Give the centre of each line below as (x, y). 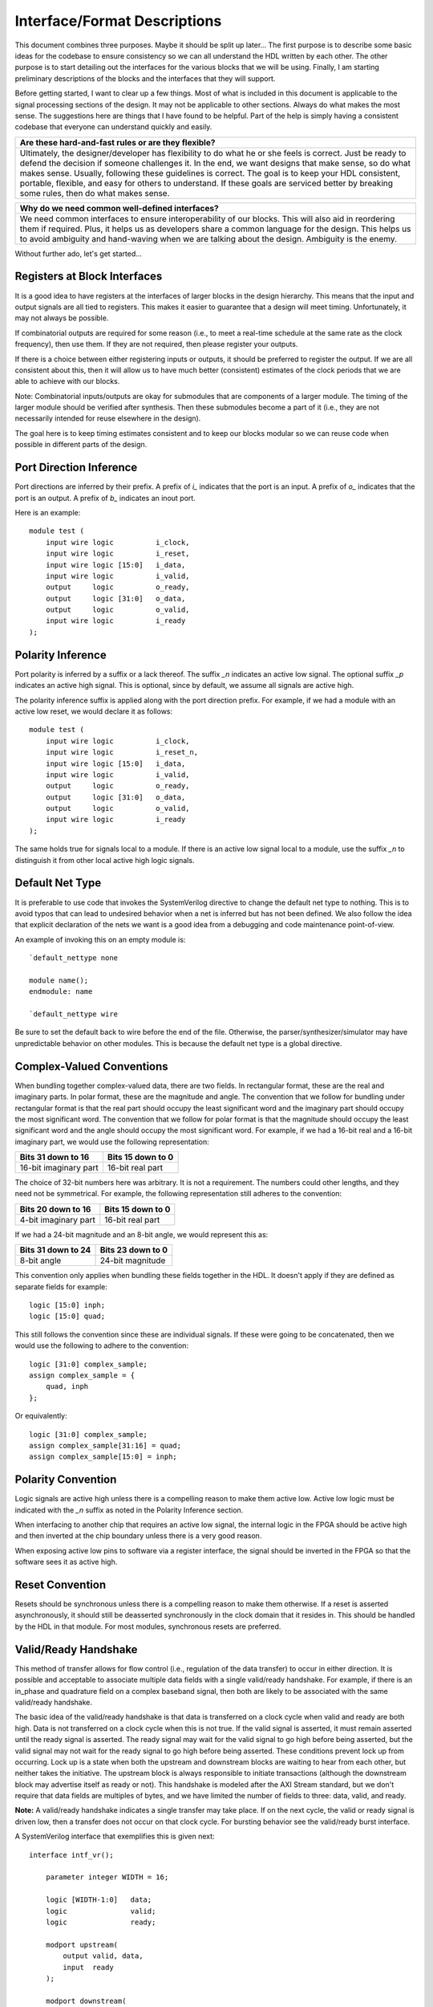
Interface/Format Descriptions (118, 21)
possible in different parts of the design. (81, 445)
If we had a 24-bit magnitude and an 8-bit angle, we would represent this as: (142, 1234)
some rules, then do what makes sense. (95, 193)
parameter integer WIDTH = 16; (107, 1877)
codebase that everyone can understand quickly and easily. (113, 127)
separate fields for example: (61, 1286)
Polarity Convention (66, 1480)
